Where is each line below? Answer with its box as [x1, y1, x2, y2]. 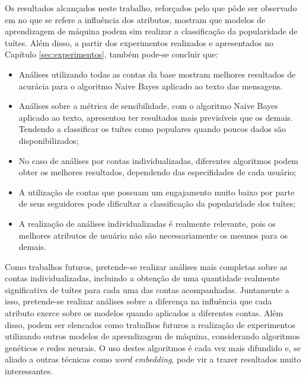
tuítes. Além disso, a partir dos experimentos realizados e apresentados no [5, 36, 274, 49]
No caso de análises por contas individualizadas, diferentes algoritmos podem [18, 154, 299, 166]
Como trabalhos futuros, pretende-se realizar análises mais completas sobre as [5, 260, 288, 272]
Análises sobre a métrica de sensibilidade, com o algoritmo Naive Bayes [18, 99, 278, 112]
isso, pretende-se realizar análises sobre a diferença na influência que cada [5, 295, 272, 307]
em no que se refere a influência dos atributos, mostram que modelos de [5, 13, 266, 25]
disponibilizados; [18, 134, 79, 146]
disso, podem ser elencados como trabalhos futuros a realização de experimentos [5, 318, 295, 330]
